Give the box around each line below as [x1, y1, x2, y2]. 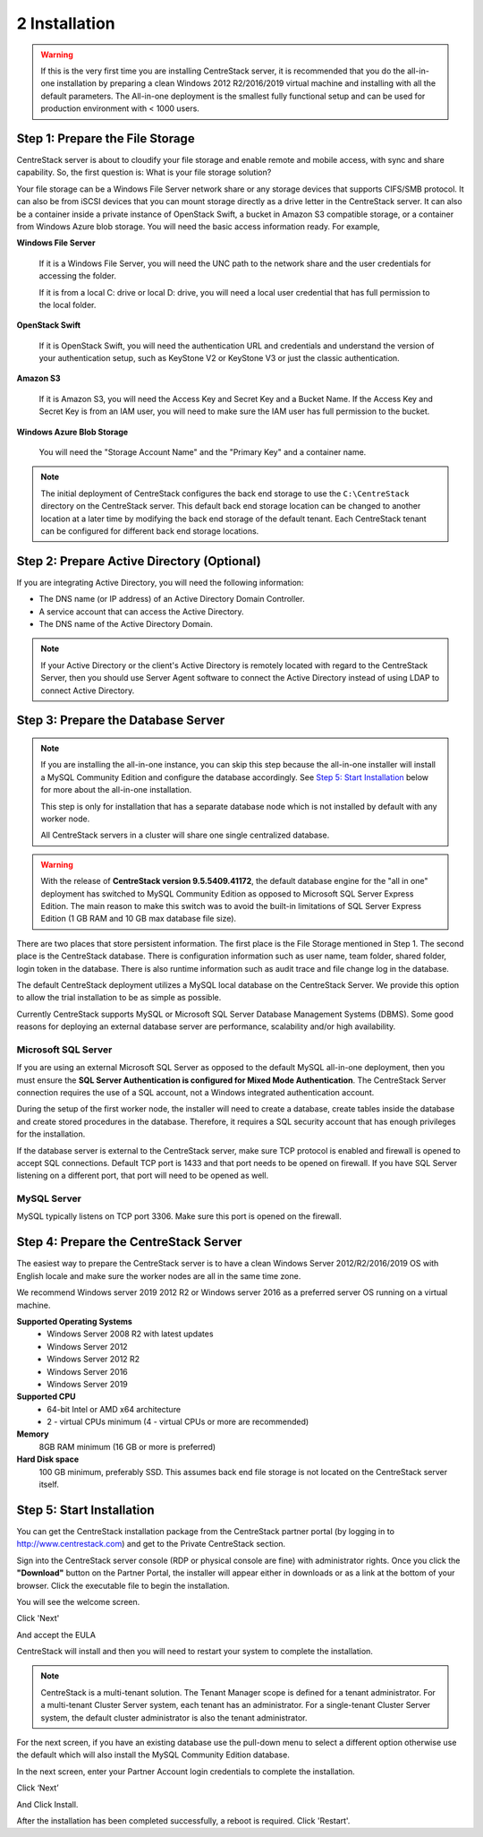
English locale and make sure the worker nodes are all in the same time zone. [16, 1270, 301, 1281]
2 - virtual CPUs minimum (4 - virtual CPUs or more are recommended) [47, 1416, 309, 1428]
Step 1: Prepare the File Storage [16, 131, 196, 146]
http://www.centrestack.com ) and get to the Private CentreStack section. [16, 1539, 286, 1549]
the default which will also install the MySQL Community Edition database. [16, 1749, 290, 1760]
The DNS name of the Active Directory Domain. [38, 619, 214, 630]
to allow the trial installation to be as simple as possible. [16, 992, 222, 1003]
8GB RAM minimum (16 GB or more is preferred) [38, 1441, 216, 1452]
